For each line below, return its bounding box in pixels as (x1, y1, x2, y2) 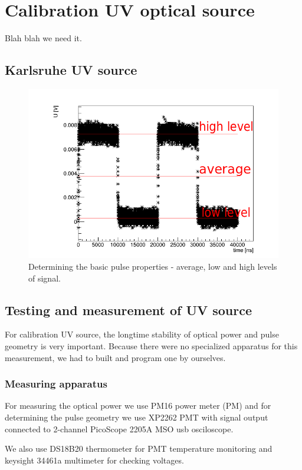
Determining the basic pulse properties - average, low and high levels (28, 260, 277, 273)
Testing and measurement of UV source (5, 300, 252, 319)
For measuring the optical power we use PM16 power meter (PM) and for (5, 399, 271, 412)
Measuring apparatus (5, 376, 107, 391)
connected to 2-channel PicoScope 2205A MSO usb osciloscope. (5, 422, 234, 435)
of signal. (28, 272, 61, 284)
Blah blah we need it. (5, 32, 82, 44)
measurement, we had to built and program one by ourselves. (5, 351, 226, 363)
